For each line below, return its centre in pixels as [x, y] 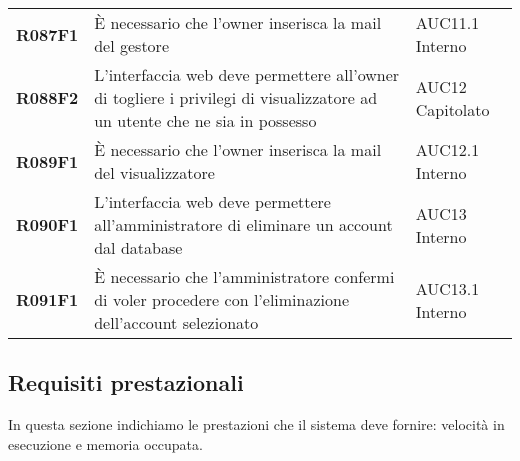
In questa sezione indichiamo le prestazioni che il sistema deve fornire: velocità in [256, 424]
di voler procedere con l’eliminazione [222, 299]
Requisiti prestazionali [126, 382]
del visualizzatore [154, 172]
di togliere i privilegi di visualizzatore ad [236, 97]
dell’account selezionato [176, 322]
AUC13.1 [447, 288]
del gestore [131, 45]
